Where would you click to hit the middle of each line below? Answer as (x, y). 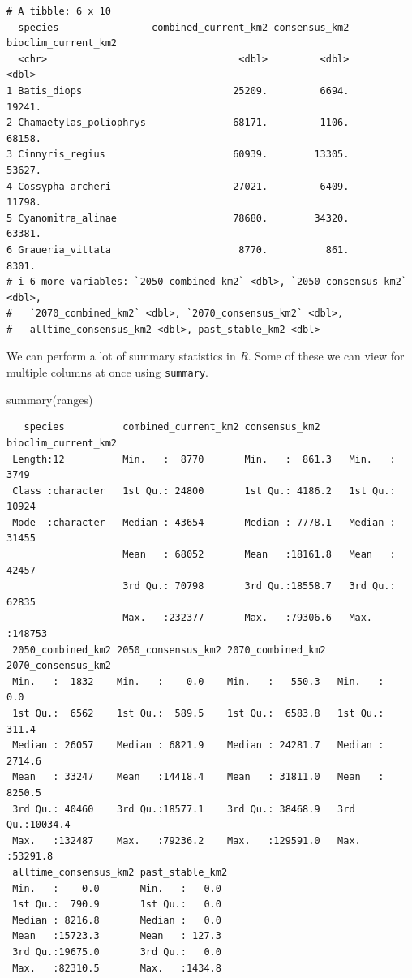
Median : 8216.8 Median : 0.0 (117, 920)
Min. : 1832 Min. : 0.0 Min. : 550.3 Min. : (198, 681)
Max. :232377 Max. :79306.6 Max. (248, 618)
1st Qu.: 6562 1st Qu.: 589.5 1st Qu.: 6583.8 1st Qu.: (198, 713)
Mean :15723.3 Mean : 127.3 (117, 936)
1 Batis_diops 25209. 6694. (178, 90)
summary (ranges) (50, 399)
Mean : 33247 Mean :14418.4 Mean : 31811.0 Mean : (198, 777)
